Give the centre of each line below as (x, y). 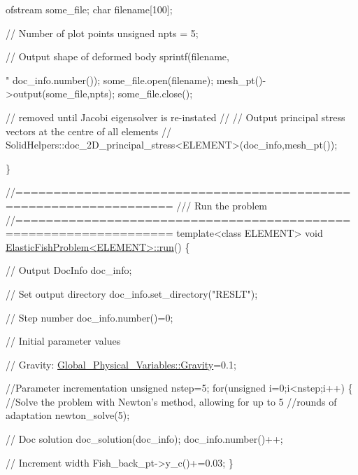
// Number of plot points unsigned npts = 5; (102, 33)
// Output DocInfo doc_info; (69, 270)
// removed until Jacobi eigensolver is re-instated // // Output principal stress (176, 117)
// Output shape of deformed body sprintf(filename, (117, 56)
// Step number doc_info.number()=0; (89, 317)
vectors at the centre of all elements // (89, 131)
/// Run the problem (222, 205)
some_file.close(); (155, 94)
